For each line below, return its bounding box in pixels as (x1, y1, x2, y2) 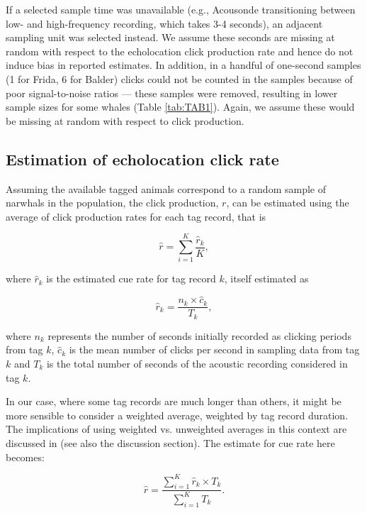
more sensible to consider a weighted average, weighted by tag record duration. (6, 407, 349, 422)
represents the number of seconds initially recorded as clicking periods (47, 328, 351, 343)
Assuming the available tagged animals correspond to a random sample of (6, 181, 326, 196)
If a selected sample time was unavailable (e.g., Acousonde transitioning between (6, 2, 356, 16)
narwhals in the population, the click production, (6, 195, 219, 210)
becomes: (6, 449, 45, 464)
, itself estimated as (224, 271, 309, 286)
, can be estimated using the (226, 195, 349, 210)
